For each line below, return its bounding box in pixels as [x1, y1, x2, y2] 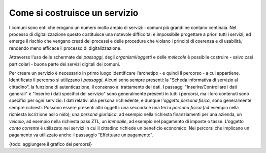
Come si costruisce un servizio [9, 7, 138, 18]
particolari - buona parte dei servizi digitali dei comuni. [9, 61, 120, 67]
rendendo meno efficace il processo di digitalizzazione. [9, 45, 122, 51]
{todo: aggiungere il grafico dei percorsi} [9, 141, 92, 147]
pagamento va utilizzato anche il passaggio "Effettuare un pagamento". [9, 132, 154, 138]
